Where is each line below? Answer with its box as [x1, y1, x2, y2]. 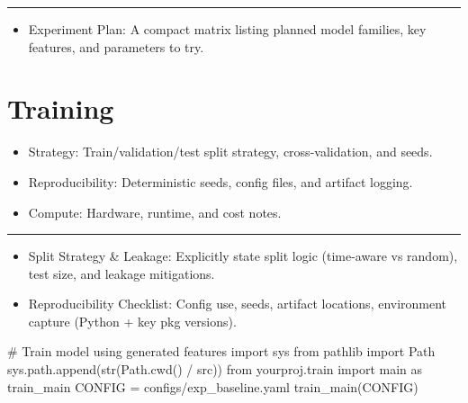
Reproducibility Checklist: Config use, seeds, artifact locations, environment [28, 294, 447, 313]
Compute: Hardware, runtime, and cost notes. [28, 202, 282, 221]
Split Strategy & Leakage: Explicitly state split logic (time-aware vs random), [28, 246, 458, 265]
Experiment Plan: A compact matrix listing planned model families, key [28, 20, 427, 38]
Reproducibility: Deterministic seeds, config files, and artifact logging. [28, 172, 413, 191]
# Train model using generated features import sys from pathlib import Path [7, 342, 436, 361]
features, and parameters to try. [28, 37, 204, 56]
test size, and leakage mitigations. [28, 264, 215, 282]
